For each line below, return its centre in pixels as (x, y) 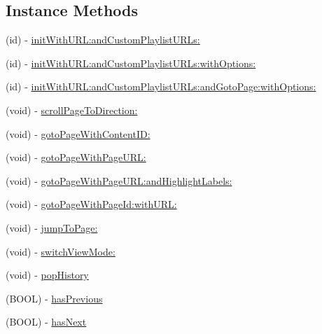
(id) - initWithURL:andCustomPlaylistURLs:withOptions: (131, 63)
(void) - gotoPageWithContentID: (78, 133)
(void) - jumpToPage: (52, 227)
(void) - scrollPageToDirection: (72, 110)
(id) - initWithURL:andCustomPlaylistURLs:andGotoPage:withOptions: (161, 86)
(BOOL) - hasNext (46, 322)
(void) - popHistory (47, 275)
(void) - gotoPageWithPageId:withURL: (91, 204)
